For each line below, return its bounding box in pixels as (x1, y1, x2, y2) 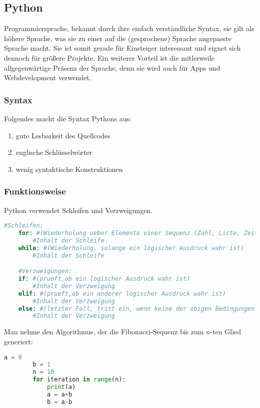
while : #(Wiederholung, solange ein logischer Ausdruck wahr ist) (18, 244, 244, 252)
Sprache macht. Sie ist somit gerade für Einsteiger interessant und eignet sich (4, 43, 241, 53)
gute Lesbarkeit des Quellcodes (15, 130, 110, 140)
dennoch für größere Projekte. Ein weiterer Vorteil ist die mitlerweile (4, 52, 214, 63)
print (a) (46, 383, 76, 391)
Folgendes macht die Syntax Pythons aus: (4, 113, 131, 123)
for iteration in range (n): (32, 376, 126, 383)
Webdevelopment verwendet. (4, 72, 91, 83)
